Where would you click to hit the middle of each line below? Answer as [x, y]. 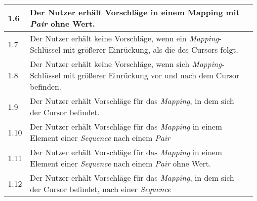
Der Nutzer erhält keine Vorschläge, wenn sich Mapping [126, 64]
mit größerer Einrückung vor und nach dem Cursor [151, 75]
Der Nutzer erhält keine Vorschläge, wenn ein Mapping [124, 38]
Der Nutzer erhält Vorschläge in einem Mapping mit [135, 12]
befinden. [46, 86]
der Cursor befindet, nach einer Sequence [100, 189]
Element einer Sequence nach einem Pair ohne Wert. [120, 163]
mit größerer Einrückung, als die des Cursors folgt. [150, 50]
